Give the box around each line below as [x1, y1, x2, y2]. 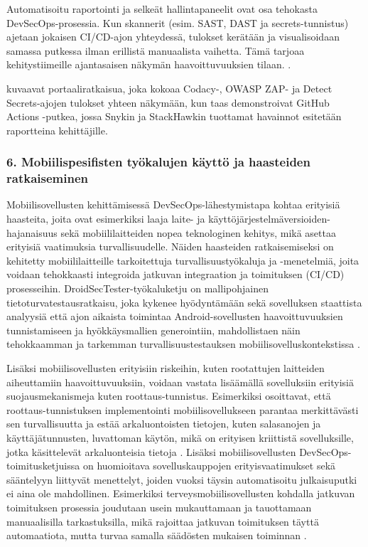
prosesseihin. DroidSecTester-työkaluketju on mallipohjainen [6, 281, 269, 296]
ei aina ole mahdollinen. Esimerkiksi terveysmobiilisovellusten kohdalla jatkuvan [6, 486, 355, 501]
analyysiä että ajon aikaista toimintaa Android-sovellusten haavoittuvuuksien [6, 309, 343, 324]
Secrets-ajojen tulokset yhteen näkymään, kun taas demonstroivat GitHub [6, 95, 330, 110]
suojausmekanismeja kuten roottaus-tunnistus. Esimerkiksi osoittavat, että [6, 388, 331, 403]
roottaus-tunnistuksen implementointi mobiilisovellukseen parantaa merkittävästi [6, 402, 359, 417]
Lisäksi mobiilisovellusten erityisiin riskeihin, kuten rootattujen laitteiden [6, 361, 325, 376]
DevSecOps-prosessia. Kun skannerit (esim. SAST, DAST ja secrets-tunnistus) [6, 15, 349, 30]
